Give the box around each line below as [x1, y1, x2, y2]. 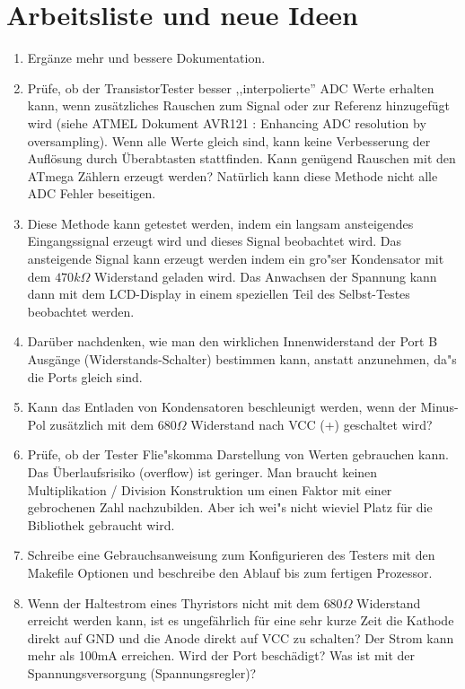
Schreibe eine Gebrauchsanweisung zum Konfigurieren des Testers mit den [27, 545, 435, 564]
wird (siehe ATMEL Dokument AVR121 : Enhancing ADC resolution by [27, 113, 426, 132]
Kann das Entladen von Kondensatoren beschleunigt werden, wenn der [27, 397, 417, 416]
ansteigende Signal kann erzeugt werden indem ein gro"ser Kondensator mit [27, 249, 444, 268]
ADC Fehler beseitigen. [27, 184, 156, 203]
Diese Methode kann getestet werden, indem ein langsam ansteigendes [27, 214, 414, 232]
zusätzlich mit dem [49, 414, 154, 433]
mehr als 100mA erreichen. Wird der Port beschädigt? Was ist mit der [27, 646, 416, 665]
